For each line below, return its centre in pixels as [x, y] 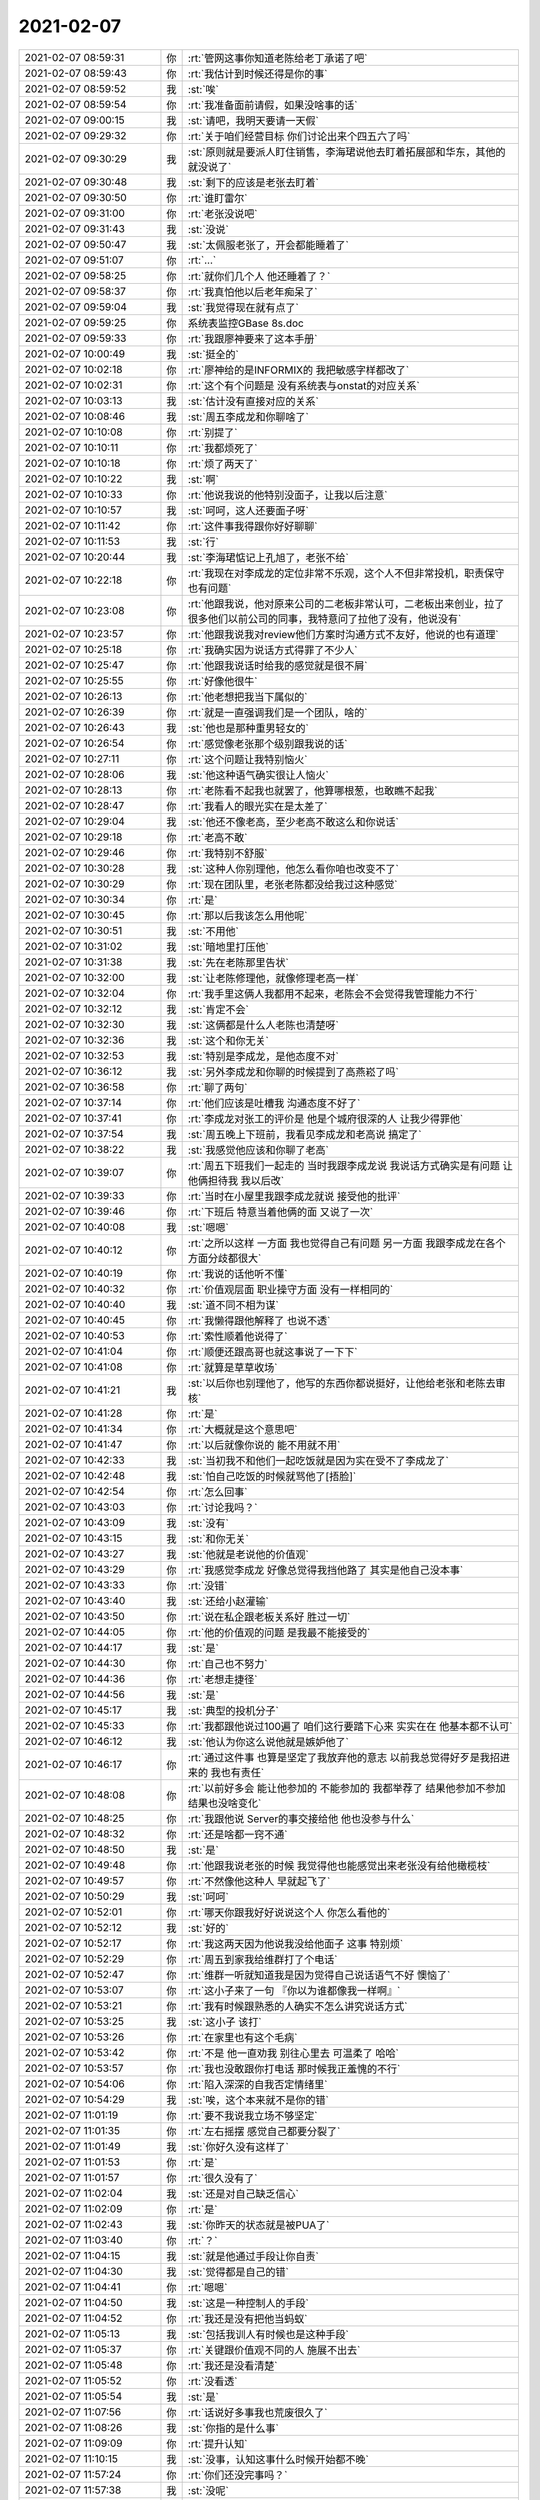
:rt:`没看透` [212, 2381]
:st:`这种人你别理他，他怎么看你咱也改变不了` [293, 868]
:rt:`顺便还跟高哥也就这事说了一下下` [272, 1352]
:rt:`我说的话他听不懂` [237, 1273]
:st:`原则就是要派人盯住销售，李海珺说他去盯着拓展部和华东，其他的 [346, 152]
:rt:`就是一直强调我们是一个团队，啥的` [277, 712]
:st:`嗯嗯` [208, 1227]
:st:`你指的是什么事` [233, 2428]
